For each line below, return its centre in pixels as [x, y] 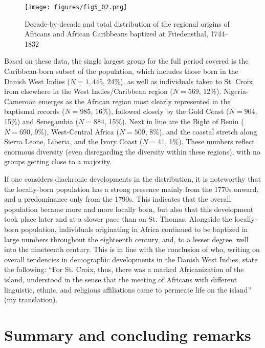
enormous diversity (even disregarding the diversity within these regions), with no [132, 151]
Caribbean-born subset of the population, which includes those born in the [121, 71]
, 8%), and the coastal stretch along [201, 131]
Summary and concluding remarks [128, 334]
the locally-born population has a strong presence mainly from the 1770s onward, [131, 189]
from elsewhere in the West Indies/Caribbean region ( [89, 91]
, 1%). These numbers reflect [210, 141]
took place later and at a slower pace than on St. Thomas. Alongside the [118, 219]
